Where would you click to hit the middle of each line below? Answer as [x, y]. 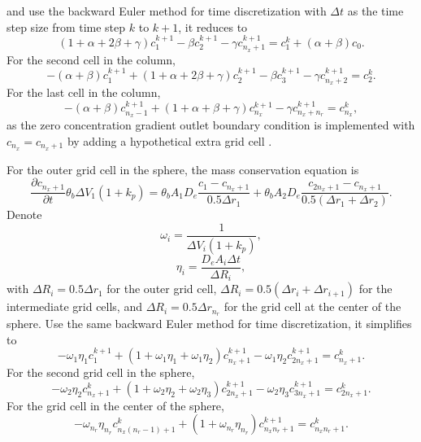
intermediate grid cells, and [74, 306]
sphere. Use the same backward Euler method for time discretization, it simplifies [209, 324]
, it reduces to [213, 26]
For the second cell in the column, [91, 59]
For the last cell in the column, [84, 92]
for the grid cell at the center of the [312, 306]
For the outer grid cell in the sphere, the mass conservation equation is [183, 169]
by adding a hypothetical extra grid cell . [169, 140]
